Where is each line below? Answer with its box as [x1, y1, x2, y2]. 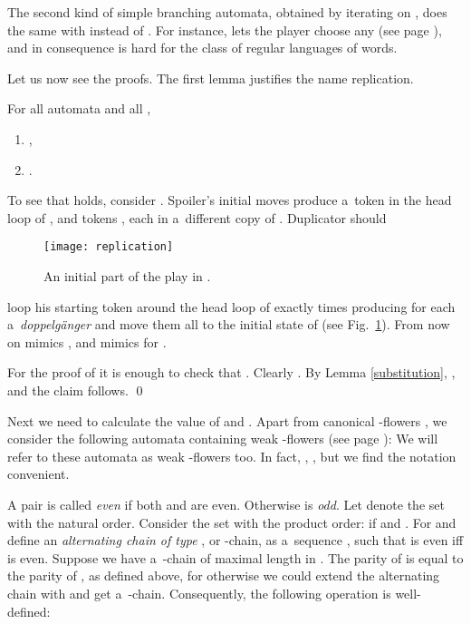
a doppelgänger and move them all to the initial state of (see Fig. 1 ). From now [7, 315, 450, 334]
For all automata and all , [7, 99, 151, 118]
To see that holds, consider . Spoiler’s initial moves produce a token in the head [7, 190, 452, 210]
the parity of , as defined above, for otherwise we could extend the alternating [7, 566, 440, 585]
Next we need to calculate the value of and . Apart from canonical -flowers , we [7, 411, 447, 430]
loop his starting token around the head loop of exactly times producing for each [7, 297, 456, 316]
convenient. [7, 464, 70, 483]
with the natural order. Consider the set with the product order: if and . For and [7, 512, 457, 531]
